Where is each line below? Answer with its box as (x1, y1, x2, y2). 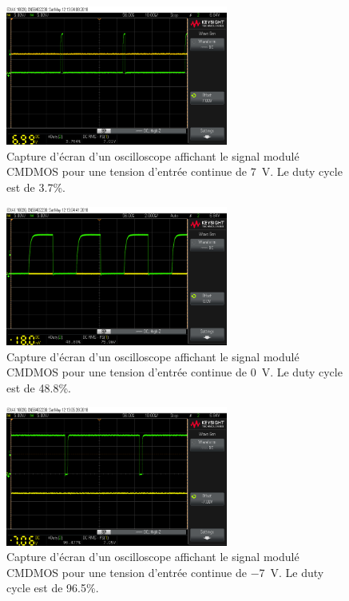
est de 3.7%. (6, 179, 65, 196)
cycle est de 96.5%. (6, 579, 99, 596)
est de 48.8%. (6, 379, 71, 396)
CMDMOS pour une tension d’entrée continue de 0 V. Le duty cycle (6, 364, 343, 380)
